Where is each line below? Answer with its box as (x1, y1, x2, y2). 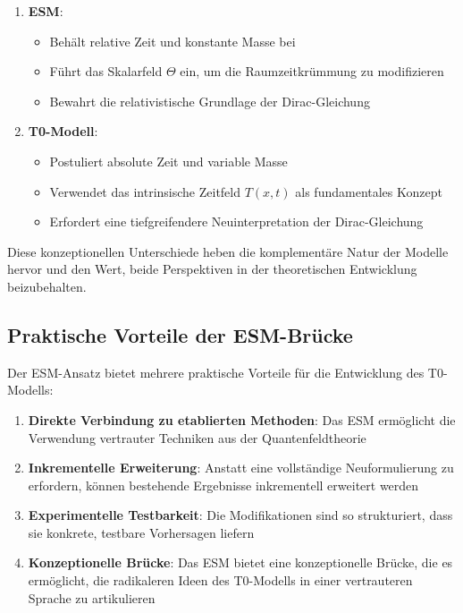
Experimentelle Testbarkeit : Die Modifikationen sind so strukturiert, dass (28, 506, 453, 524)
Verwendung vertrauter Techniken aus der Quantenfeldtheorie (28, 428, 366, 447)
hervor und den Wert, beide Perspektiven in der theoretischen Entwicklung (7, 260, 417, 278)
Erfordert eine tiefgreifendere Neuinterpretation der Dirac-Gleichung (49, 212, 424, 231)
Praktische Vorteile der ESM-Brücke (7, 320, 353, 348)
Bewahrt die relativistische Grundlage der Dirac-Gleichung (49, 91, 370, 110)
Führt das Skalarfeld (49, 62, 163, 81)
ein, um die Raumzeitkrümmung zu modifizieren (180, 62, 444, 81)
